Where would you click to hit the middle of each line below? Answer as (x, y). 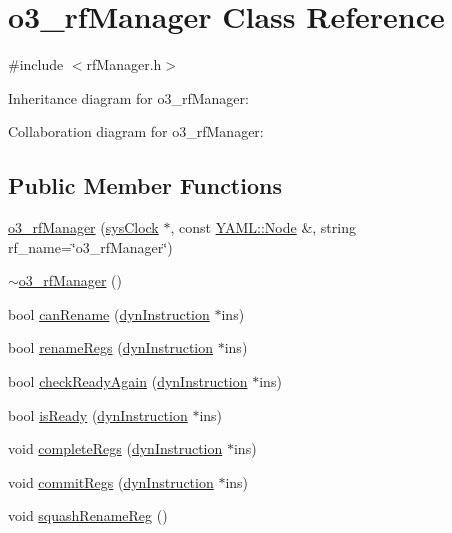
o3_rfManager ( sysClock (83, 227)
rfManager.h (124, 64)
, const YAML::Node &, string (263, 227)
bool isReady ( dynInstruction (98, 414)
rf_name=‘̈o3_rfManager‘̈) (90, 246)
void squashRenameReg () (88, 515)
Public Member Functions (145, 185)
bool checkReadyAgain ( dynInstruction (128, 381)
